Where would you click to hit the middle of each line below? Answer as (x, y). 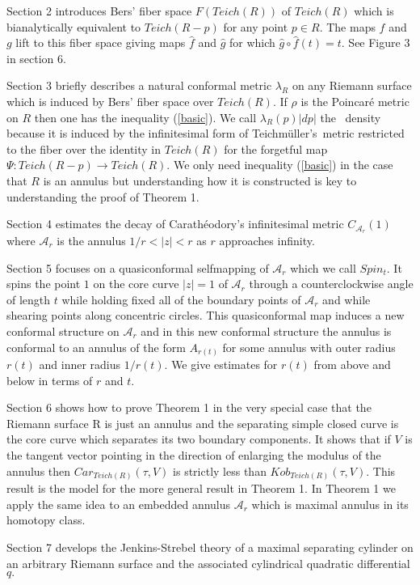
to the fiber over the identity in (84, 148)
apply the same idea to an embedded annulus (119, 504)
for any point (256, 26)
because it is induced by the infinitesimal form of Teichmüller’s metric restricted (206, 133)
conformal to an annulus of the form (96, 347)
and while (346, 299)
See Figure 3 (379, 42)
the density (351, 117)
